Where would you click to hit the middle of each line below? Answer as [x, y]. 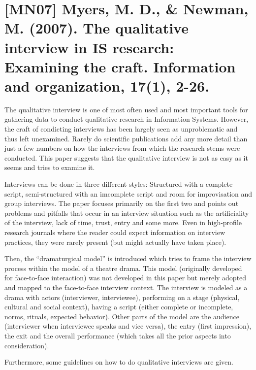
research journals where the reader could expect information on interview [115, 232]
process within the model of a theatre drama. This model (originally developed [123, 268]
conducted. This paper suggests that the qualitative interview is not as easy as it [126, 157]
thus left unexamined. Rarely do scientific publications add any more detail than [126, 138]
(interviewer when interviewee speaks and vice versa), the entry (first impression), [128, 326]
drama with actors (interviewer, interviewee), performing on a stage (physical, [122, 297]
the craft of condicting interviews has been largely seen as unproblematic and [121, 129]
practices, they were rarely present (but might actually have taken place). [115, 242]
